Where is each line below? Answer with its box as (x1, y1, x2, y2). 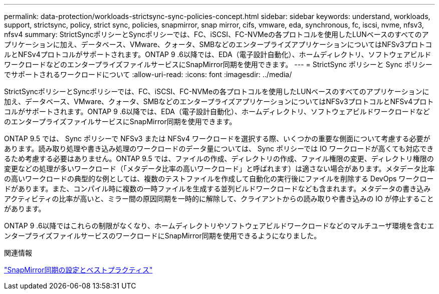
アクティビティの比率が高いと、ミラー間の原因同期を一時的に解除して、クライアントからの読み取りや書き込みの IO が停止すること (4, 194, 434, 203)
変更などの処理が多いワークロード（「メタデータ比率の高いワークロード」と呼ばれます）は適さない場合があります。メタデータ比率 (4, 164, 435, 173)
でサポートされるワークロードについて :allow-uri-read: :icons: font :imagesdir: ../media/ (4, 70, 292, 79)
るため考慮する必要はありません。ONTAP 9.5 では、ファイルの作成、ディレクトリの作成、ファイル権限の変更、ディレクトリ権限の (4, 154, 434, 163)
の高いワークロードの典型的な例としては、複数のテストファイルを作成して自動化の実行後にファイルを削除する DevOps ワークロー (4, 174, 434, 183)
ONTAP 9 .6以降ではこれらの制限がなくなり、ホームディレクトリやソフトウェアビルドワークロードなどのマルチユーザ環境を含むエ (4, 221, 434, 230)
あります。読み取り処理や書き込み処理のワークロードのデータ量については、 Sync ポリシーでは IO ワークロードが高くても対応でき (4, 144, 434, 153)
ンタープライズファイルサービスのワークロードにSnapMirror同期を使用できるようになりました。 (4, 231, 321, 240)
